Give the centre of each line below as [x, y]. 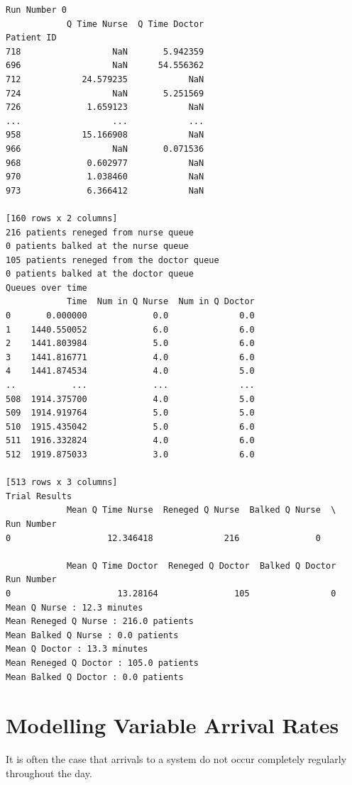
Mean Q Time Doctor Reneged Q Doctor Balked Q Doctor [201, 566]
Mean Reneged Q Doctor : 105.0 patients [103, 663]
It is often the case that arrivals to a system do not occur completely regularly [176, 759]
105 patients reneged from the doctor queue [112, 260]
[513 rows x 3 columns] [62, 483]
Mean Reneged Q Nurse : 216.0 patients [100, 622]
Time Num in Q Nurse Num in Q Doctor [160, 302]
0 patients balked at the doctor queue [100, 274]
